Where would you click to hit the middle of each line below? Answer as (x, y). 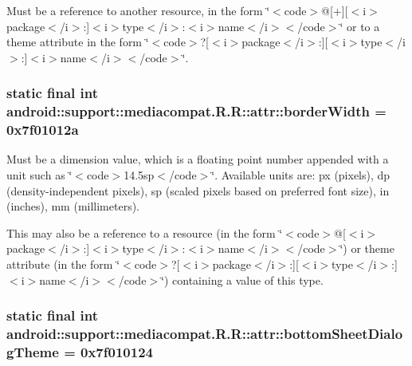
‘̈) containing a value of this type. (242, 279)
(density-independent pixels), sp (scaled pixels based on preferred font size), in (198, 190)
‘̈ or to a (360, 26)
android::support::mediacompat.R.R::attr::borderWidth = (196, 111)
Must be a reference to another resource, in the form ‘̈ (138, 10)
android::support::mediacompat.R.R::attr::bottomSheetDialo (205, 334)
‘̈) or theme (367, 248)
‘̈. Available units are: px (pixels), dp (301, 175)
